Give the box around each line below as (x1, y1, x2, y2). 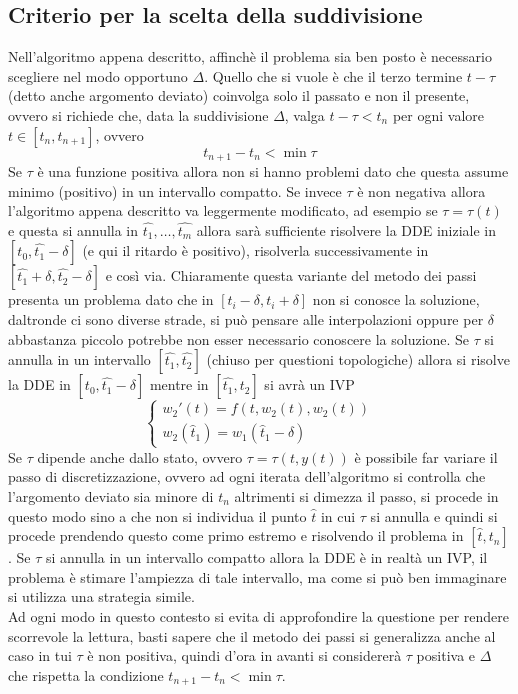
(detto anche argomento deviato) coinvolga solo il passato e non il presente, (8, 85, 470, 106)
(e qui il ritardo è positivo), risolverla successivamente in (82, 240, 429, 261)
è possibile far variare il (354, 446, 498, 467)
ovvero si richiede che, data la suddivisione (8, 104, 269, 125)
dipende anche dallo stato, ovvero (37, 446, 243, 467)
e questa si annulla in (8, 219, 139, 240)
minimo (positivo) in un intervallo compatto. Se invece (8, 180, 342, 201)
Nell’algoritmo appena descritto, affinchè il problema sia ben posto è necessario (8, 46, 492, 67)
